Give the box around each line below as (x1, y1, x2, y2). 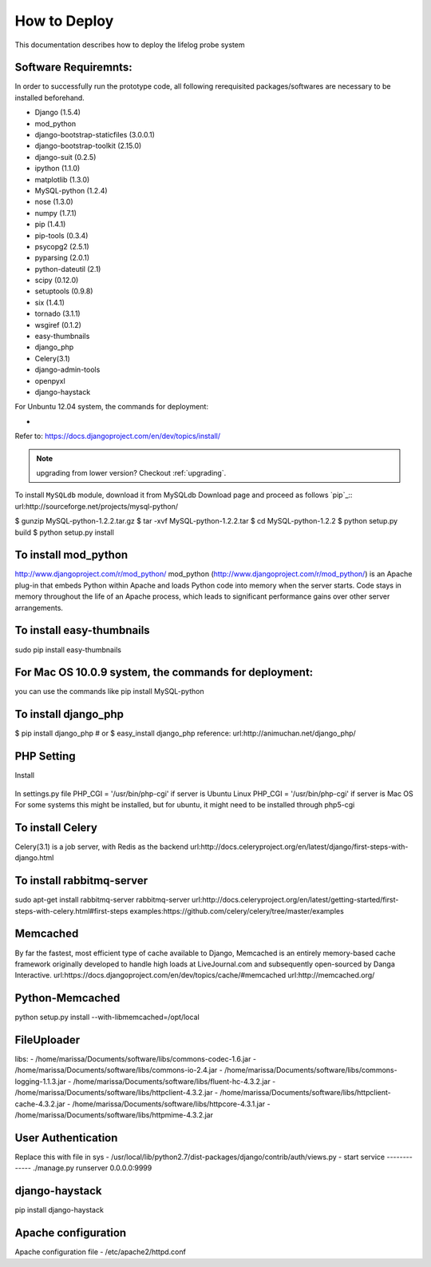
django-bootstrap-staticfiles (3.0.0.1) (34, 130, 156, 140)
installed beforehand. (14, 93, 85, 102)
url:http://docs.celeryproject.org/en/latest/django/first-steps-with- (190, 842, 409, 851)
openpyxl (34, 376, 65, 385)
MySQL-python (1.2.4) (34, 185, 108, 195)
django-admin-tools (34, 365, 101, 375)
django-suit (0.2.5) (34, 152, 97, 161)
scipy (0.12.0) (34, 276, 79, 285)
